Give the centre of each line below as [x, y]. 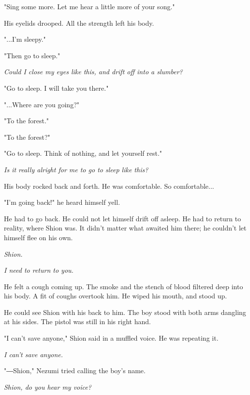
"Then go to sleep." [32, 55]
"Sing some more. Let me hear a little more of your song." [89, 6]
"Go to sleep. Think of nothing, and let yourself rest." [83, 153]
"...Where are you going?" [42, 104]
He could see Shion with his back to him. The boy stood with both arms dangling [125, 312]
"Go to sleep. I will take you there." [56, 88]
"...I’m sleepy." [25, 39]
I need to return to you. [39, 270]
